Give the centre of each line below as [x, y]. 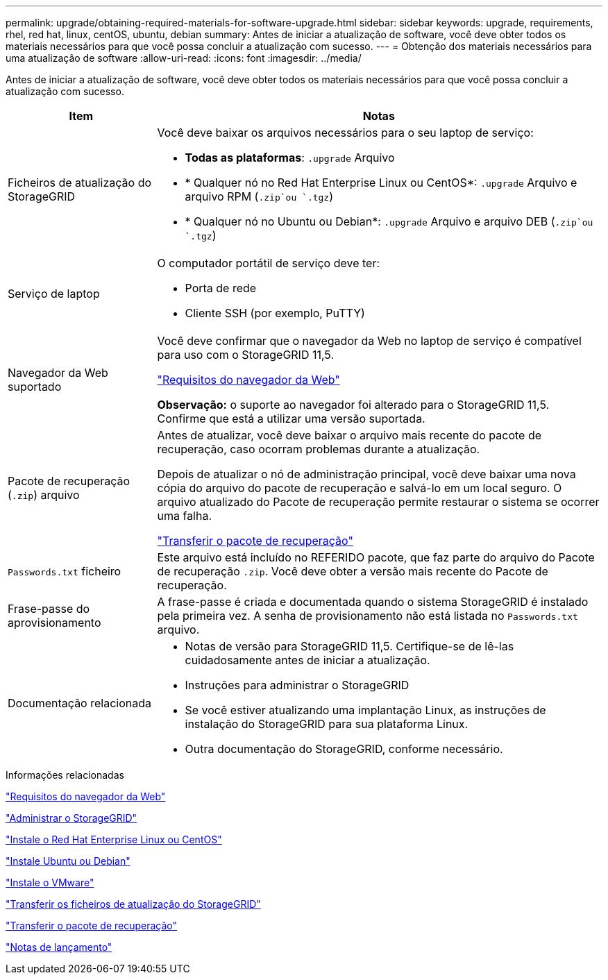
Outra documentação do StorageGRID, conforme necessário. [344, 749]
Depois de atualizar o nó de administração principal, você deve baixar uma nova [366, 474]
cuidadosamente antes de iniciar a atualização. [307, 660]
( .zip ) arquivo [44, 495]
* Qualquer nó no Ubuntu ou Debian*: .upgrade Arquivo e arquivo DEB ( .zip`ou [389, 221]
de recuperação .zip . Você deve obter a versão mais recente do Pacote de [353, 571]
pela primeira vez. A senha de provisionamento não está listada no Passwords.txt [368, 616]
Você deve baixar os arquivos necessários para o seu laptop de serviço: [345, 133]
